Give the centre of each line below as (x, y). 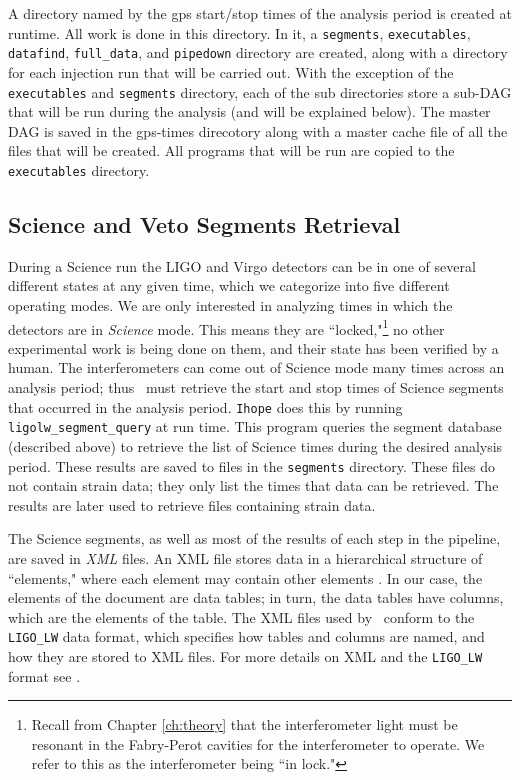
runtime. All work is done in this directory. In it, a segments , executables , (239, 32)
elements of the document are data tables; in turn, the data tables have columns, (256, 597)
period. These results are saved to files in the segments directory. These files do (251, 465)
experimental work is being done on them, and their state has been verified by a (253, 347)
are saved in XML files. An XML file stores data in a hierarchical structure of (245, 557)
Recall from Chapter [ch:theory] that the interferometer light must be (244, 724)
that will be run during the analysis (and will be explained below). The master (249, 111)
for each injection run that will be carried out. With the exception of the (231, 71)
